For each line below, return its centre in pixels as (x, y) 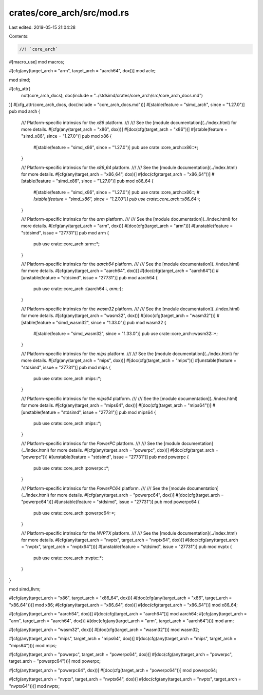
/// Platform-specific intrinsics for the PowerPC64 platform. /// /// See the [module (103, 488)
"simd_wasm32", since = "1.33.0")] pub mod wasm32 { (111, 322)
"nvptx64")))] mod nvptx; (34, 686)
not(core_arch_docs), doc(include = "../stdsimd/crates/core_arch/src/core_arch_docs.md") (112, 96)
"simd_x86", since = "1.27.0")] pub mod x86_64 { (105, 181)
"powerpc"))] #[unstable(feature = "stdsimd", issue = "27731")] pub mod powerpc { (105, 457)
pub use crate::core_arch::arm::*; (66, 244)
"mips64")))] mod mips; (33, 645)
